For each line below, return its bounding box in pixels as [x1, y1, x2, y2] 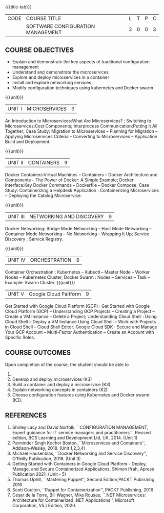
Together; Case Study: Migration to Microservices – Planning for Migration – [5, 128, 158, 134]
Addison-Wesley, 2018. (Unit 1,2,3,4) [12, 445, 85, 451]
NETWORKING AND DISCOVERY [29, 213, 104, 220]
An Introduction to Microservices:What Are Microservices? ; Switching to [5, 118, 151, 123]
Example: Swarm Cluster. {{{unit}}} [5, 280, 75, 285]
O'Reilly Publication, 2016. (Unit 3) [12, 455, 81, 462]
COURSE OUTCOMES [5, 348, 71, 357]
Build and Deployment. [5, 139, 51, 145]
